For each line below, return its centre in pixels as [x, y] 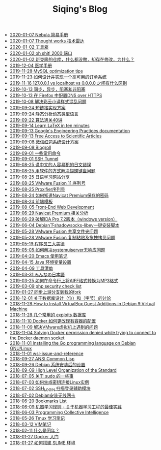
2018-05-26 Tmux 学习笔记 [37, 418]
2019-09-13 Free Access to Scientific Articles [56, 136]
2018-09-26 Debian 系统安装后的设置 [47, 365]
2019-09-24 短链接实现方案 [38, 108]
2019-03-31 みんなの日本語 [37, 275]
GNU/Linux [21, 349]
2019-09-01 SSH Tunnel [34, 159]
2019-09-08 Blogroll [30, 147]
